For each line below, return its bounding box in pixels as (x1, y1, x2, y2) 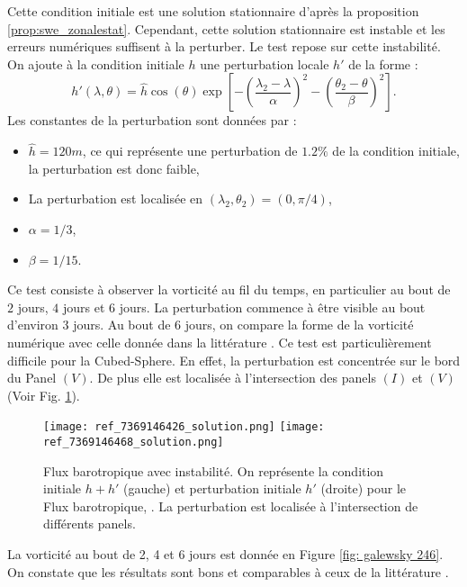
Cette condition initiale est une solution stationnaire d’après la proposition (7, 2, 419, 20)
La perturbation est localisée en (28, 189, 203, 208)
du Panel (7, 368, 57, 387)
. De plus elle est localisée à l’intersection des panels (89, 368, 376, 387)
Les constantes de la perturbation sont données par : (7, 111, 297, 130)
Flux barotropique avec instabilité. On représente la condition (43, 461, 384, 480)
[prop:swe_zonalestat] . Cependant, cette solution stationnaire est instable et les (7, 19, 445, 38)
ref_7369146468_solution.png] (43, 435, 224, 448)
